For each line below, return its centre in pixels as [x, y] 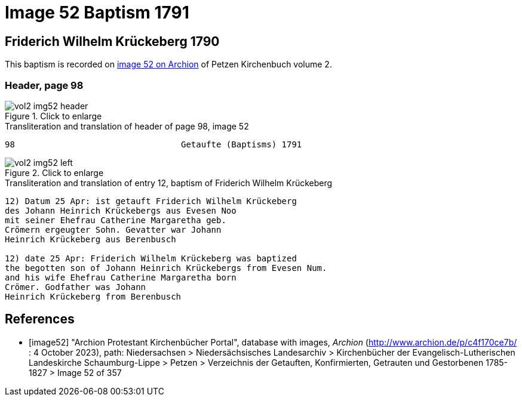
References [40, 319]
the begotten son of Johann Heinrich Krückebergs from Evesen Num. [166, 268]
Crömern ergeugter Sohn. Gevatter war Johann [113, 229]
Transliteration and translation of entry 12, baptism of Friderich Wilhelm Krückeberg [169, 183]
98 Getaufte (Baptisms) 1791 [153, 144]
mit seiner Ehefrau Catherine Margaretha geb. [116, 220]
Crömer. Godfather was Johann [76, 287]
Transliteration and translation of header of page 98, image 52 [127, 126]
